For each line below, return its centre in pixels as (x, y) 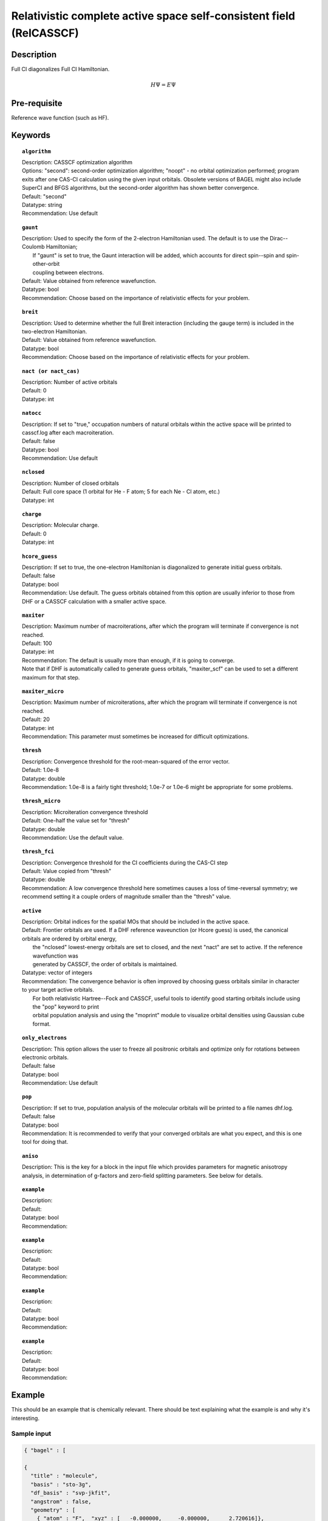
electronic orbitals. (46, 1057)
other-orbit (46, 264)
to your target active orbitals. (58, 990)
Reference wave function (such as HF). (60, 118)
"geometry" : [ (53, 1510)
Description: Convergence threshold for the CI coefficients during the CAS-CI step (125, 862)
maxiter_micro (43, 691)
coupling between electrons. (68, 272)
